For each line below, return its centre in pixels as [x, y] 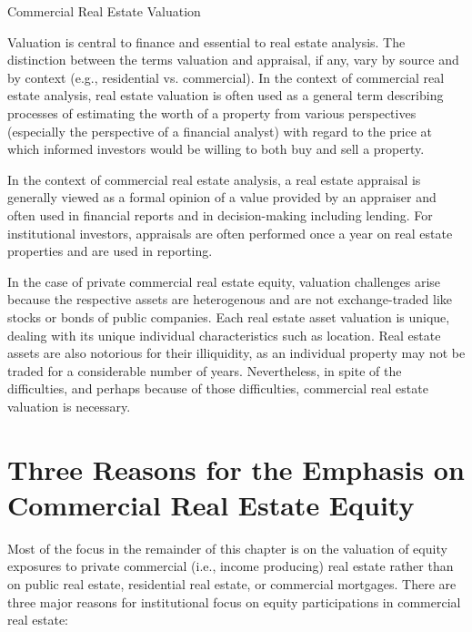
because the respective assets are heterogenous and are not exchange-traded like [230, 299]
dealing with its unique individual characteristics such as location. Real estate [224, 335]
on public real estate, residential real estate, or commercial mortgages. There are [232, 583]
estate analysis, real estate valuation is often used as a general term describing [226, 95]
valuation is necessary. [69, 406]
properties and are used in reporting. [110, 251]
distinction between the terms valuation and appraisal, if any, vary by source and [233, 60]
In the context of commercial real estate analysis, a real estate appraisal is [214, 179]
